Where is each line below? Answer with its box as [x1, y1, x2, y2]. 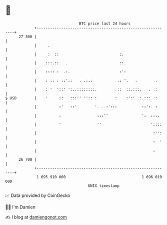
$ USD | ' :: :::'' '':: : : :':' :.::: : [5, 95, 157, 101]
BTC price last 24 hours [79, 21, 131, 26]
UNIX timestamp [87, 183, 120, 188]
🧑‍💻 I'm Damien [5, 204, 36, 210]
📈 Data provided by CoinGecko [5, 192, 70, 198]
